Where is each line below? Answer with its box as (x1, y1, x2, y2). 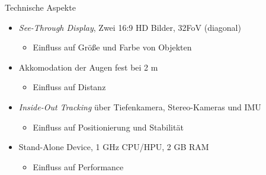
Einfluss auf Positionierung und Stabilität (33, 120, 184, 133)
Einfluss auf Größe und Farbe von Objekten (33, 41, 192, 53)
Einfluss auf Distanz (33, 81, 106, 93)
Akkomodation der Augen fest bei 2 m (18, 61, 158, 73)
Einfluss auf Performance (33, 160, 124, 173)
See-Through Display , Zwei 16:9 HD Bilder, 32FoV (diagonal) (18, 21, 241, 33)
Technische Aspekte (5, 1, 76, 13)
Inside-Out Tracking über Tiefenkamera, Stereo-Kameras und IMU (18, 100, 261, 113)
